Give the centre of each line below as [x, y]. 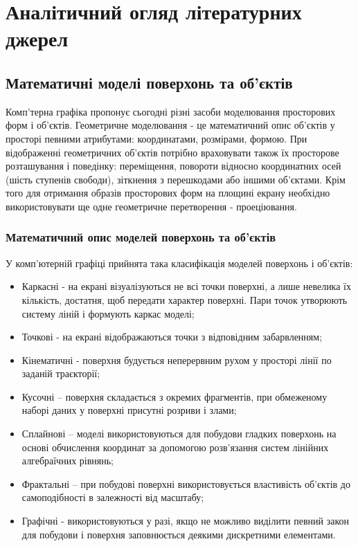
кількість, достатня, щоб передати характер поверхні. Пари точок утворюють [185, 299]
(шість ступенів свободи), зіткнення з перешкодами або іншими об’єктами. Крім [176, 179]
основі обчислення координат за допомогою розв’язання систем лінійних [175, 447]
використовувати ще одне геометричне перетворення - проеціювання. [151, 206]
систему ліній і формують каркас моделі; [108, 313]
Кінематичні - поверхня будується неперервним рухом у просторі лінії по [177, 360]
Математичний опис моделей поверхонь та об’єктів [141, 237]
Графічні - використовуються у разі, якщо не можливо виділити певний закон [186, 521]
